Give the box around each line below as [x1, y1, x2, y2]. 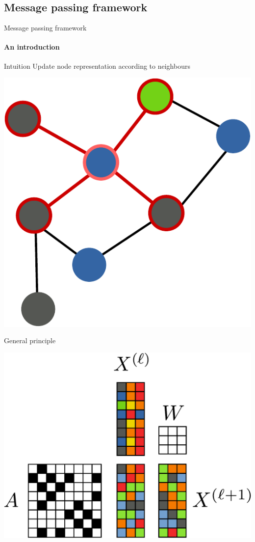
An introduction [4, 42, 60, 52]
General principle [4, 335, 56, 346]
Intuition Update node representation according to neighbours [4, 60, 190, 71]
